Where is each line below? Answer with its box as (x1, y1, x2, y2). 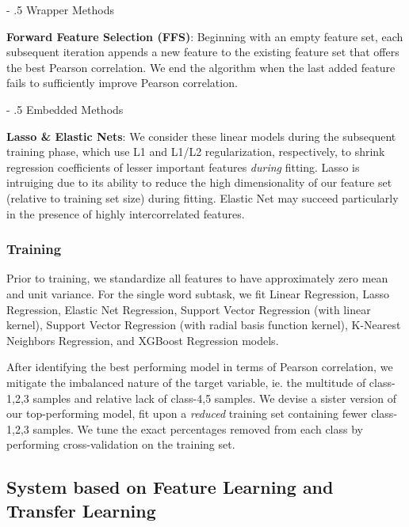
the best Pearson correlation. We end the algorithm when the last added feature (6, 59, 396, 75)
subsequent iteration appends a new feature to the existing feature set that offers (6, 44, 399, 60)
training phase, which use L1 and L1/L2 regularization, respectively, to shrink (6, 143, 385, 160)
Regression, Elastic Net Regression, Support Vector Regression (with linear (6, 301, 371, 317)
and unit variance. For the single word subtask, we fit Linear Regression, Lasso (6, 285, 389, 301)
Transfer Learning (6, 498, 156, 522)
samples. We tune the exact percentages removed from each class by (32, 420, 363, 437)
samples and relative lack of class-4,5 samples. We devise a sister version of (32, 389, 396, 406)
